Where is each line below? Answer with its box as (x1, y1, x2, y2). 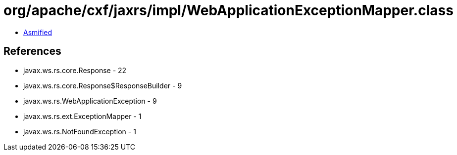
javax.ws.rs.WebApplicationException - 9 (23, 96, 157, 105)
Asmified (23, 28, 52, 37)
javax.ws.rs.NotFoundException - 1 (23, 127, 136, 136)
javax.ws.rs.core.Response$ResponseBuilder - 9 (23, 81, 182, 90)
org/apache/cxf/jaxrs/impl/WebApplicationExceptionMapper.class (3, 2, 454, 19)
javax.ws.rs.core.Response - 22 (23, 66, 127, 75)
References (3, 45, 61, 58)
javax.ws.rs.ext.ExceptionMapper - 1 (23, 112, 142, 120)
